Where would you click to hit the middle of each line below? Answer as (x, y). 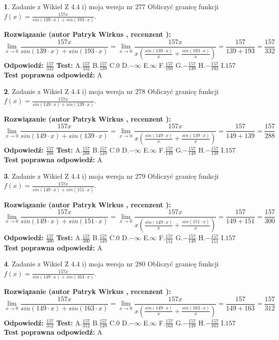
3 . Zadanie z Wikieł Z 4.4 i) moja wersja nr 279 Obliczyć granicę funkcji (111, 176)
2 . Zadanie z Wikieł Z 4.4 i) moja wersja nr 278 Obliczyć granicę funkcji (111, 91)
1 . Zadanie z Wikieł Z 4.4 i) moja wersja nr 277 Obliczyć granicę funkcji (111, 6)
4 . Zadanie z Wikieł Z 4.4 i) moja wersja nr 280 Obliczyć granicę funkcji (111, 264)
